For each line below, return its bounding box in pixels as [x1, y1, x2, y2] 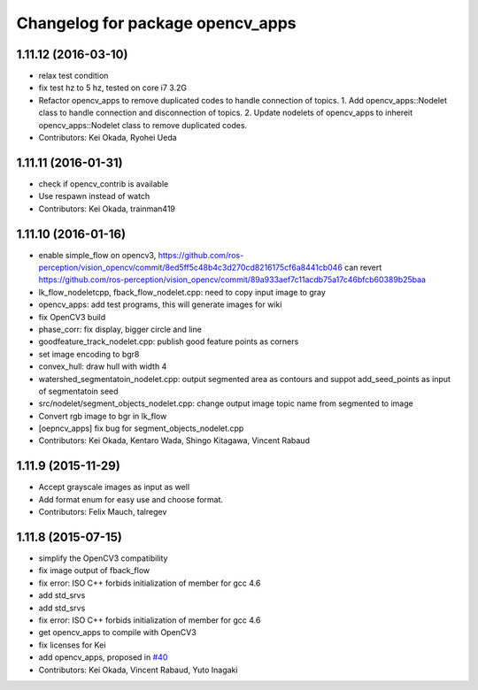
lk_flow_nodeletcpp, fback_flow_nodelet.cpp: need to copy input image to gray [38, 287, 327, 297]
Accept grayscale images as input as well [38, 482, 190, 493]
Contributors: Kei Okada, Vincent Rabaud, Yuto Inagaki [38, 664, 238, 675]
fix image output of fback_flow [38, 565, 150, 576]
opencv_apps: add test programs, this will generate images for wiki [38, 299, 282, 310]
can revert [343, 262, 382, 272]
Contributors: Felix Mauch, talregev [38, 507, 167, 517]
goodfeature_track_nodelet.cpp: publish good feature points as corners [38, 336, 299, 347]
